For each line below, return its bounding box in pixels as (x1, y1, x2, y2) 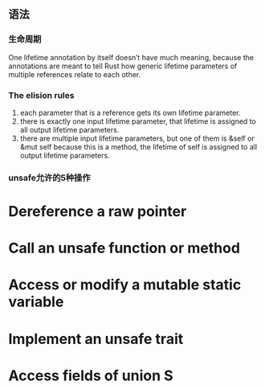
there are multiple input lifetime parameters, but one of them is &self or (19, 133, 255, 143)
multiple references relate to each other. (8, 69, 141, 79)
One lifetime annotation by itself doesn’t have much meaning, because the (8, 52, 255, 62)
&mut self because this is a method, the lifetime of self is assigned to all (19, 141, 258, 151)
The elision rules (8, 89, 75, 100)
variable (8, 293, 64, 311)
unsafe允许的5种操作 (8, 172, 91, 183)
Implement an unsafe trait (8, 330, 184, 348)
